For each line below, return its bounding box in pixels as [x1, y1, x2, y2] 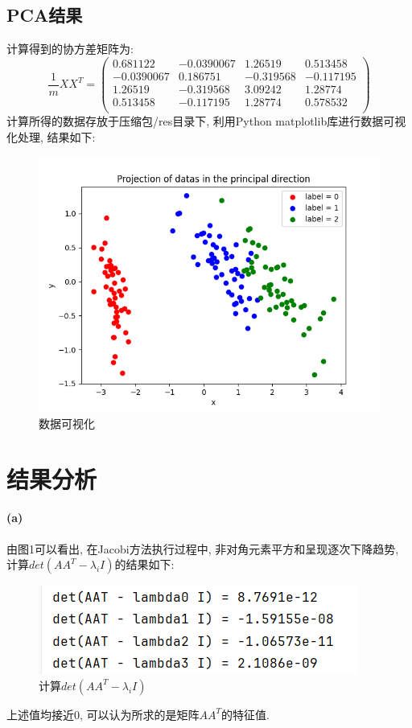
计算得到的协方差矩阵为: [6, 40, 134, 57]
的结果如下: [114, 556, 175, 573]
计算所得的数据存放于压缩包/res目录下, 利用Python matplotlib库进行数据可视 [6, 113, 406, 130]
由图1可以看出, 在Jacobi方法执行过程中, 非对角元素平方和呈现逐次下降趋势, [6, 540, 399, 557]
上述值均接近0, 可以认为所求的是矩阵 [6, 705, 200, 722]
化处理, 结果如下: [6, 128, 96, 145]
